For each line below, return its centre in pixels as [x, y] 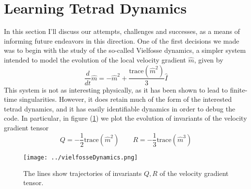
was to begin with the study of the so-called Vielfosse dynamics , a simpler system [125, 50]
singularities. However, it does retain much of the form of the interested [125, 99]
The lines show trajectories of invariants [83, 173]
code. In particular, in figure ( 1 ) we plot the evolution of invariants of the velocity [125, 118]
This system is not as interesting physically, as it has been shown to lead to [116, 89]
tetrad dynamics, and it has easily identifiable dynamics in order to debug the [120, 108]
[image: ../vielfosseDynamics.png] [81, 157]
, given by [209, 59]
